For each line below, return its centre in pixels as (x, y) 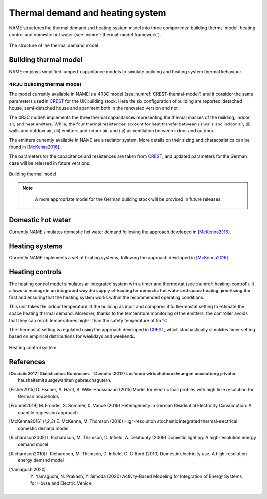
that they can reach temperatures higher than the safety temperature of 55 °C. (89, 320)
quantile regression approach (48, 412)
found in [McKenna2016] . (35, 147)
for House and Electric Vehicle (61, 483)
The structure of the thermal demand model (54, 46)
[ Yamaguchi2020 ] (27, 469)
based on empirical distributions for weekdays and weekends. (72, 336)
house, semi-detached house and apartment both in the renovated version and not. (94, 108)
